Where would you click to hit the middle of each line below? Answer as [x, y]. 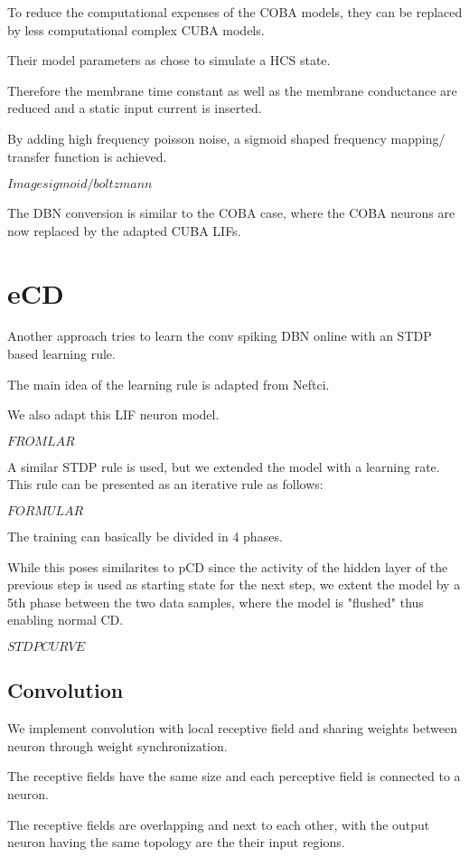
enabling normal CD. [66, 620]
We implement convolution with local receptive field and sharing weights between [232, 728]
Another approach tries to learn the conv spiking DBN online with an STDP [220, 336]
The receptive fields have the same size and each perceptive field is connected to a [234, 776]
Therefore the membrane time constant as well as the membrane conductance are [232, 90]
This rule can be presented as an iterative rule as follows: [165, 484]
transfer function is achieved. [87, 156]
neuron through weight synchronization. [117, 745]
